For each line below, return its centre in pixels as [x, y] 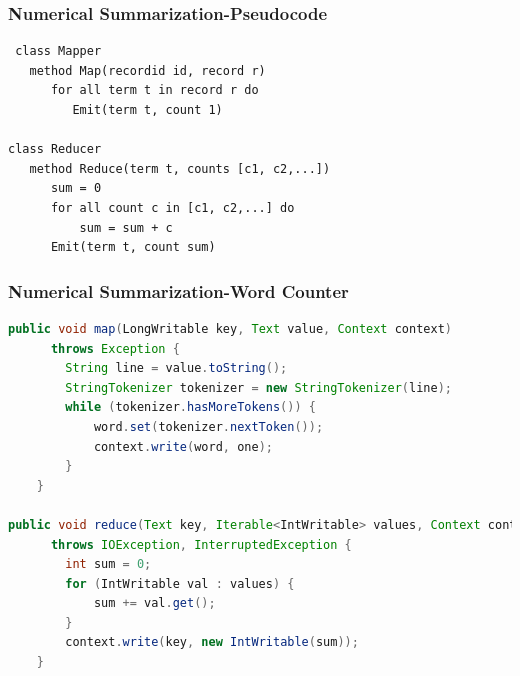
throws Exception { [115, 348]
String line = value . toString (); [176, 368]
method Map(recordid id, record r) [147, 70]
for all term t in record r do [154, 90]
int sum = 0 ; [108, 564]
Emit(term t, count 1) [147, 110]
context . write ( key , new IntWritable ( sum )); [212, 642]
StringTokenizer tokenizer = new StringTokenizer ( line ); [258, 387]
